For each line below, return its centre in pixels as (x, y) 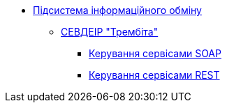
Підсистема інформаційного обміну (117, 10)
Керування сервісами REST (154, 75)
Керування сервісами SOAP (155, 53)
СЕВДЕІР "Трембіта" (110, 32)
